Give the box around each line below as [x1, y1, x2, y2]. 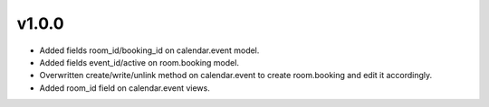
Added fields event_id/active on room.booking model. [39, 57, 240, 67]
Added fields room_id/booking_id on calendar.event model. [39, 45, 260, 56]
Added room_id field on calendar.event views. [39, 82, 210, 94]
